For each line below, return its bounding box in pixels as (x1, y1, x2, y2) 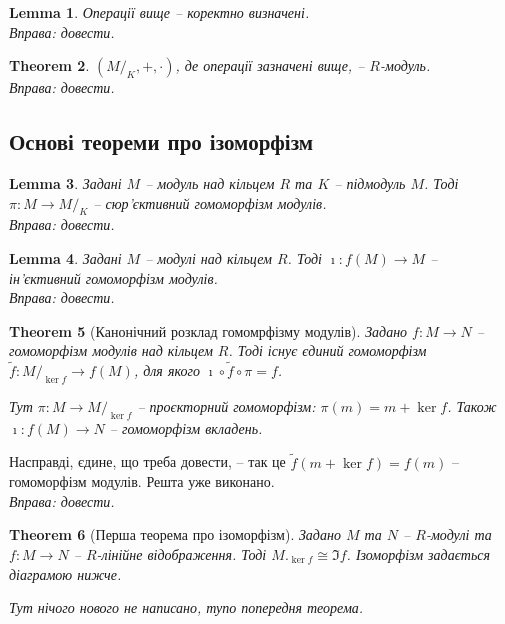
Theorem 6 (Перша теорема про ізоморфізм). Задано (9, 524, 341, 545)
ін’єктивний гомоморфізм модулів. (9, 267, 218, 288)
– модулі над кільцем (145, 247, 272, 268)
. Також (447, 395, 497, 416)
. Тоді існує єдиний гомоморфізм (228, 340, 427, 361)
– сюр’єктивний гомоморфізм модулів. (93, 192, 327, 213)
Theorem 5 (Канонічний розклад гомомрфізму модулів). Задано (9, 320, 408, 341)
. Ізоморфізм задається (346, 543, 490, 564)
